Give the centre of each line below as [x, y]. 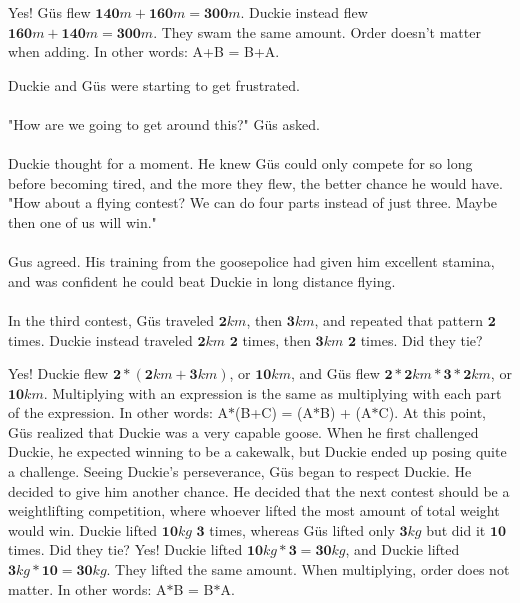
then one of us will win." [82, 221]
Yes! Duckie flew [58, 373]
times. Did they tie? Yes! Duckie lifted [125, 549]
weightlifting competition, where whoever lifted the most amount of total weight [254, 510]
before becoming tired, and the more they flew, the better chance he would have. [255, 182]
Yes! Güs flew [49, 12]
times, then [276, 339]
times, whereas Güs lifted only [302, 529]
